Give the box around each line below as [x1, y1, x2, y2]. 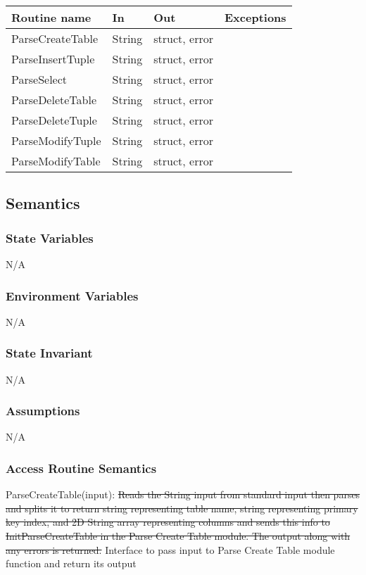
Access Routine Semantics [6, 459, 157, 476]
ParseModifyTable [11, 153, 101, 169]
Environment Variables [6, 286, 139, 304]
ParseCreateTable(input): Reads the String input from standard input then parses [6, 487, 360, 502]
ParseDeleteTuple [11, 112, 97, 128]
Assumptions [6, 402, 80, 419]
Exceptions [225, 9, 286, 25]
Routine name [11, 9, 91, 25]
